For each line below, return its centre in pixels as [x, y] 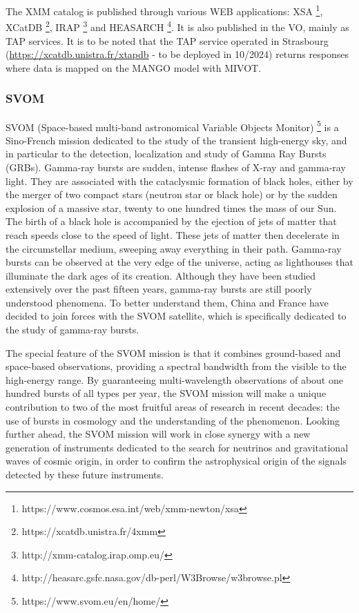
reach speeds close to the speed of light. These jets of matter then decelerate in [173, 234]
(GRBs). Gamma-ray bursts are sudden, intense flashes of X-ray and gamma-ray [176, 167]
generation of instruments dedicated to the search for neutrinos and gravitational [177, 447]
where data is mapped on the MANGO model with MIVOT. [134, 67]
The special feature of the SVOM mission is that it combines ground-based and [173, 352]
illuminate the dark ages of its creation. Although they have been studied [161, 275]
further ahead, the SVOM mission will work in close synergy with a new [158, 434]
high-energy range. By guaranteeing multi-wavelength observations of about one [174, 379]
